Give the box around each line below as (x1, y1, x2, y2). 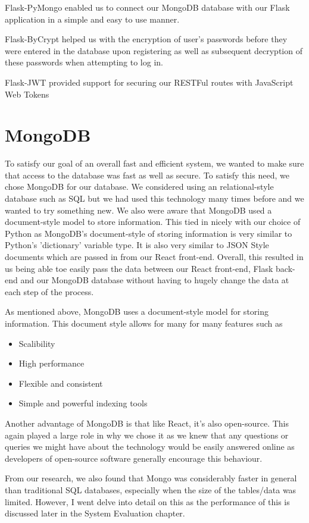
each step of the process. (5, 285, 94, 297)
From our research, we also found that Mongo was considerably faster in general (5, 472, 297, 484)
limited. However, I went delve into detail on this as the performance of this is (5, 495, 290, 508)
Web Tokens (5, 87, 49, 100)
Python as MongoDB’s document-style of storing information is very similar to (5, 227, 292, 239)
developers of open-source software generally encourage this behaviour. (5, 452, 263, 464)
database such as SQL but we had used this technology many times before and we (5, 192, 304, 205)
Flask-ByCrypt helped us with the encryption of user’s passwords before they (5, 33, 288, 45)
